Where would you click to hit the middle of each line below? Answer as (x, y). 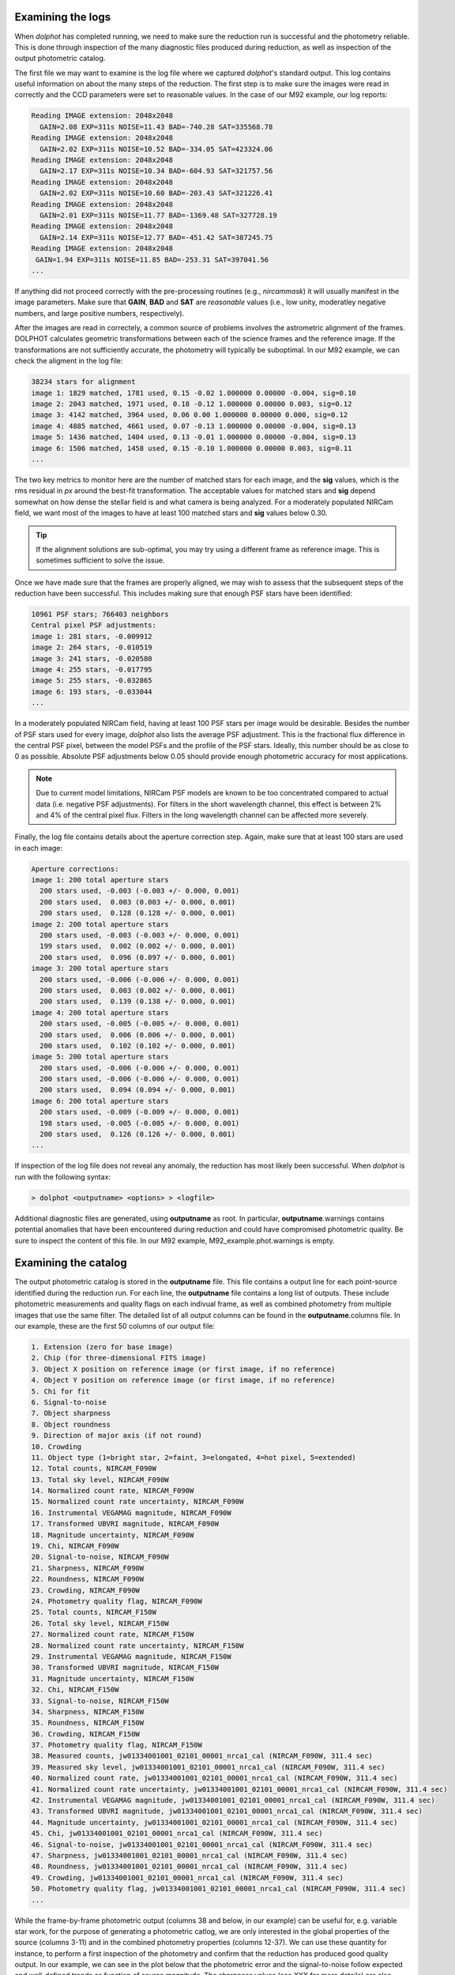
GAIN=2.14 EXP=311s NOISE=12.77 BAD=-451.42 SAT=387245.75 (156, 237)
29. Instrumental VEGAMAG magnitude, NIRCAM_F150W (132, 1656)
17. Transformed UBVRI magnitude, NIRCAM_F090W (125, 1524)
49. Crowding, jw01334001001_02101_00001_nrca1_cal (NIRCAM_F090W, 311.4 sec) (187, 1877)
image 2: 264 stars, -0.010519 (92, 647)
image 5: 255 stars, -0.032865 (92, 681)
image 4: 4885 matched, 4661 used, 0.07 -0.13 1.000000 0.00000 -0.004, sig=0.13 (194, 426)
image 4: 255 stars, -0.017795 (92, 670)
